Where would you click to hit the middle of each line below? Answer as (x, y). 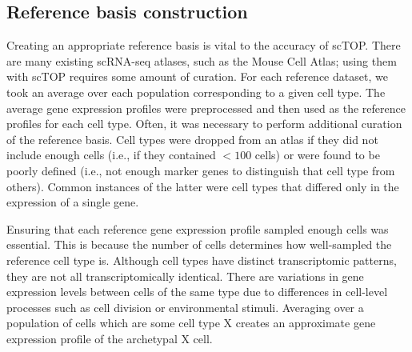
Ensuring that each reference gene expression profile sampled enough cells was (198, 228)
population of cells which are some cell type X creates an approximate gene (191, 323)
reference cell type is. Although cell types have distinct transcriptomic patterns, (202, 260)
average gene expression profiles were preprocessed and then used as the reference (206, 108)
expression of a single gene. (73, 202)
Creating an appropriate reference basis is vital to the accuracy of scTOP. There (204, 45)
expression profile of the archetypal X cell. (110, 338)
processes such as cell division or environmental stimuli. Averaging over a (185, 307)
